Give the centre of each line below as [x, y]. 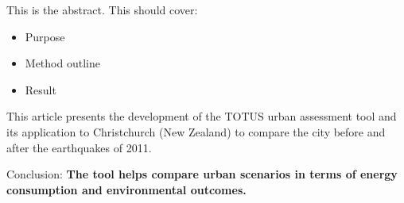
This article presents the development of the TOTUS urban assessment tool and [202, 116]
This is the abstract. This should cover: [102, 10]
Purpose [45, 36]
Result [41, 89]
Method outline [62, 63]
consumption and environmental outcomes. [126, 189]
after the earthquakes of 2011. [79, 147]
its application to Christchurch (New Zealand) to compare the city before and [196, 131]
